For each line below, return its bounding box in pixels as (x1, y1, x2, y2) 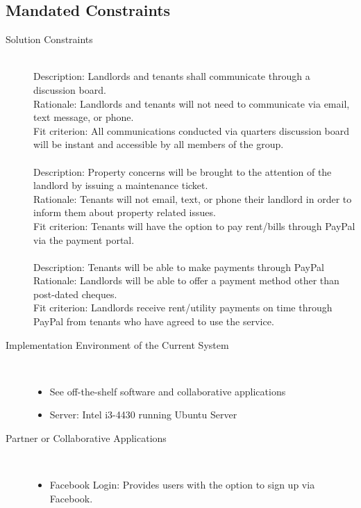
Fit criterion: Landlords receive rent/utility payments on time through (33, 300, 333, 315)
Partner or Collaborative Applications (6, 431, 167, 445)
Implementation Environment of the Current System (6, 337, 229, 352)
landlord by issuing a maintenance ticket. (33, 178, 208, 192)
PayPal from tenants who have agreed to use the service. (33, 314, 274, 329)
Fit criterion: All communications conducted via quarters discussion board (33, 123, 350, 138)
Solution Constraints (6, 32, 93, 47)
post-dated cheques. (33, 286, 117, 301)
